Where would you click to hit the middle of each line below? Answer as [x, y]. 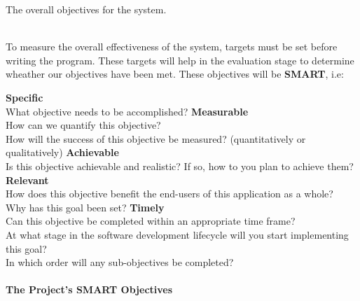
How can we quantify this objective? [83, 125]
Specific [25, 97]
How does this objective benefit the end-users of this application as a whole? [169, 194]
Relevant [27, 180]
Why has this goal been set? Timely [85, 207]
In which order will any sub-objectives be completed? [120, 262]
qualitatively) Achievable [62, 152]
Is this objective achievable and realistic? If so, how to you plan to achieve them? [180, 166]
